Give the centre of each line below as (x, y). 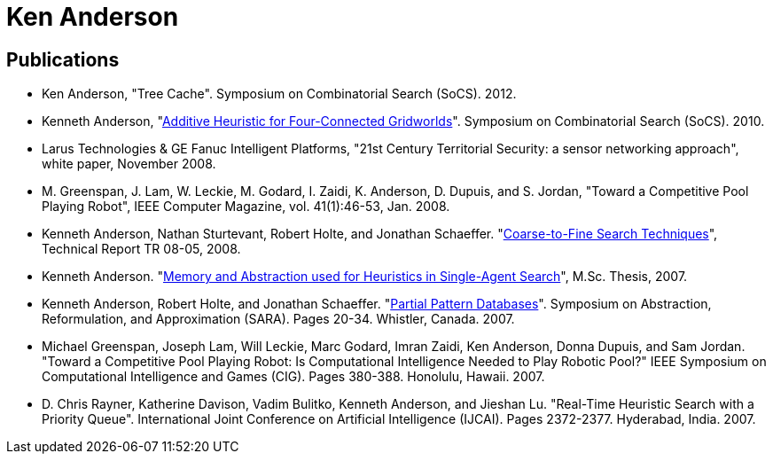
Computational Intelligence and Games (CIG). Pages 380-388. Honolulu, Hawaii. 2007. (293, 377)
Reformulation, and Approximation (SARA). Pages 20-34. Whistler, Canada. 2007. (278, 319)
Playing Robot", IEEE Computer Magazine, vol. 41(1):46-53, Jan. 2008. (246, 207)
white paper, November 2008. (129, 164)
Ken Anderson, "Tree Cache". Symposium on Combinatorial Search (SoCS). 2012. (279, 94)
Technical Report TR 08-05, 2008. (141, 249)
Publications (63, 59)
